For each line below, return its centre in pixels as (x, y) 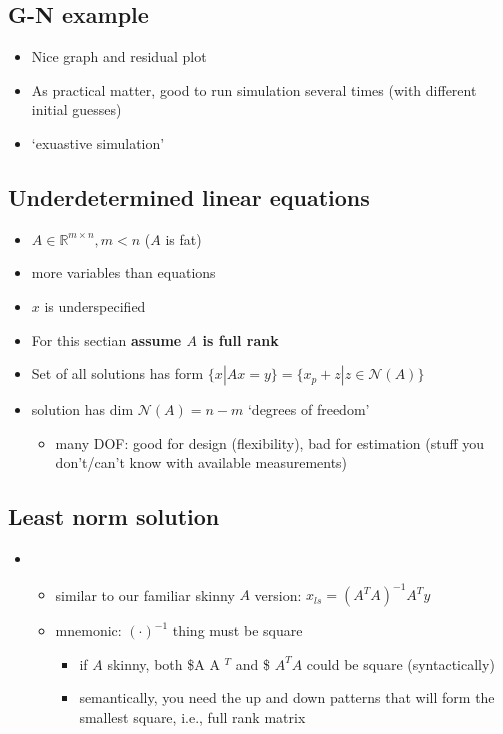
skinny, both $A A (163, 663)
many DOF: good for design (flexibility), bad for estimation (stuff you (270, 442)
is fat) (183, 238)
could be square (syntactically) (400, 663)
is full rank (240, 339)
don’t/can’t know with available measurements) (201, 462)
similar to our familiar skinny (145, 594)
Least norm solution (114, 516)
